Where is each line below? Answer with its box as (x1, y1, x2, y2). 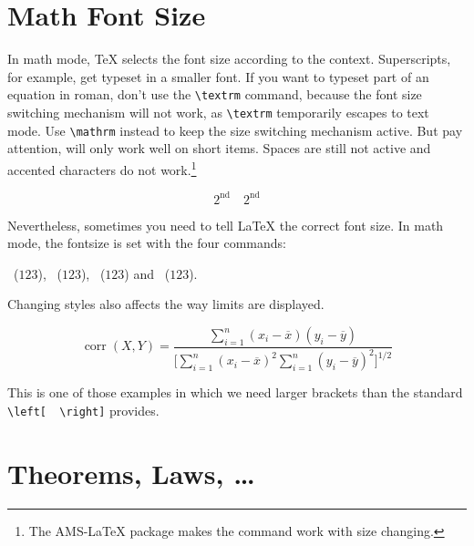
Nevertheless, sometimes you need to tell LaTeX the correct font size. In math (7, 215, 444, 234)
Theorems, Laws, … (7, 454, 255, 491)
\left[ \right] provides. (7, 400, 160, 419)
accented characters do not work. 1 (7, 157, 197, 179)
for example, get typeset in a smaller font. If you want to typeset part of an (7, 67, 429, 86)
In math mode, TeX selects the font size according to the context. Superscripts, (7, 49, 451, 68)
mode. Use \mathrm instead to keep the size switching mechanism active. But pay (7, 120, 463, 139)
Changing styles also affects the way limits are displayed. (7, 294, 325, 314)
